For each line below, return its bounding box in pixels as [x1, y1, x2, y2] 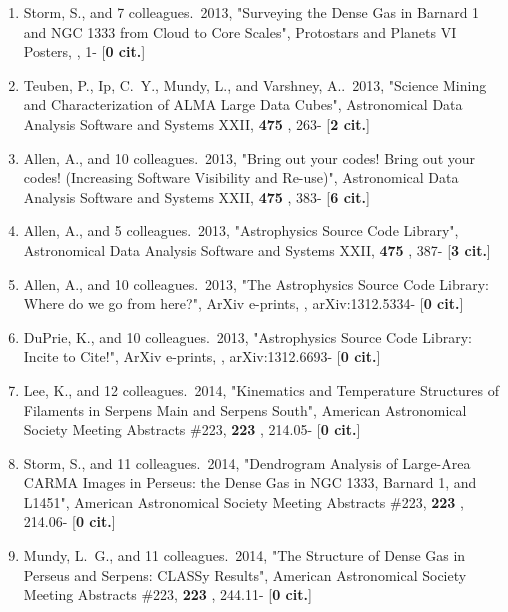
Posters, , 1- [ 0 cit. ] [23, 41, 146, 62]
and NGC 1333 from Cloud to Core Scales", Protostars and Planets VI [23, 21, 457, 42]
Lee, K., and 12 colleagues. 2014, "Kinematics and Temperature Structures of [23, 379, 499, 400]
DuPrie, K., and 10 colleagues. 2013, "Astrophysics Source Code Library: [23, 326, 472, 347]
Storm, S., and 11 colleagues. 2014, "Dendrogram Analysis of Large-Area [23, 452, 471, 473]
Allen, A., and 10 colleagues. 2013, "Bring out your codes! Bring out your [23, 147, 476, 168]
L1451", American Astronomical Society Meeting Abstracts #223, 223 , [23, 491, 464, 512]
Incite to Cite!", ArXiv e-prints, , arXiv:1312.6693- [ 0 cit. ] [23, 346, 381, 367]
